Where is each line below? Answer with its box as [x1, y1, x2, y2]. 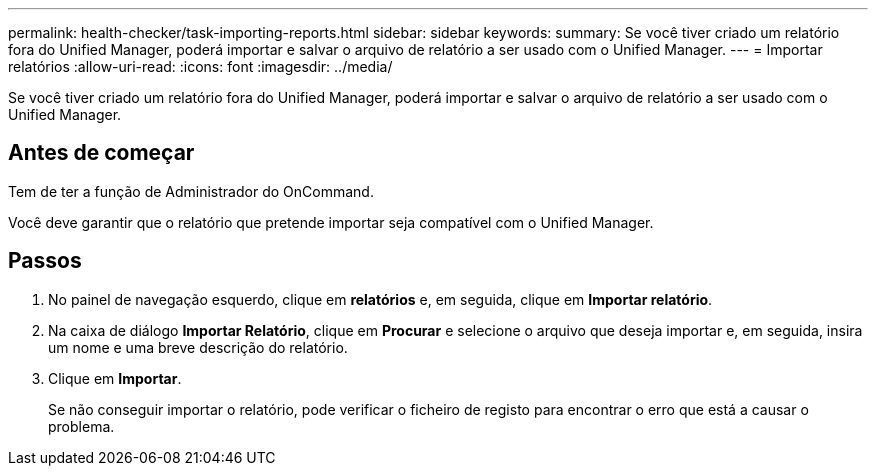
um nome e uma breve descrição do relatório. [48, 338, 348, 356]
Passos [8, 248, 82, 274]
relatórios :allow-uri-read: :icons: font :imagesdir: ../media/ [8, 58, 393, 75]
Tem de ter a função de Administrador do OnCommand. [8, 182, 374, 200]
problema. [48, 417, 115, 435]
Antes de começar [8, 140, 195, 166]
